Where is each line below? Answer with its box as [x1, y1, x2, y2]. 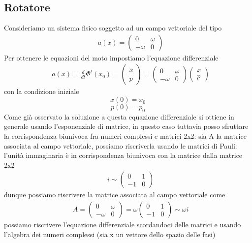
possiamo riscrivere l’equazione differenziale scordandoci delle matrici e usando [4, 219, 241, 230]
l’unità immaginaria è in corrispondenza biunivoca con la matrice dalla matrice [4, 150, 243, 160]
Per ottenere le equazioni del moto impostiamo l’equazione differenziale [4, 52, 219, 62]
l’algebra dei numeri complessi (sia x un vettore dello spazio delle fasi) [4, 229, 216, 239]
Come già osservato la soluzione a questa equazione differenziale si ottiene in [4, 111, 234, 121]
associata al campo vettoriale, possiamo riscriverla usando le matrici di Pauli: [4, 140, 237, 151]
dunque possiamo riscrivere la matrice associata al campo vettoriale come [4, 189, 225, 200]
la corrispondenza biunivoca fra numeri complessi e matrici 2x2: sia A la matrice [4, 131, 247, 141]
